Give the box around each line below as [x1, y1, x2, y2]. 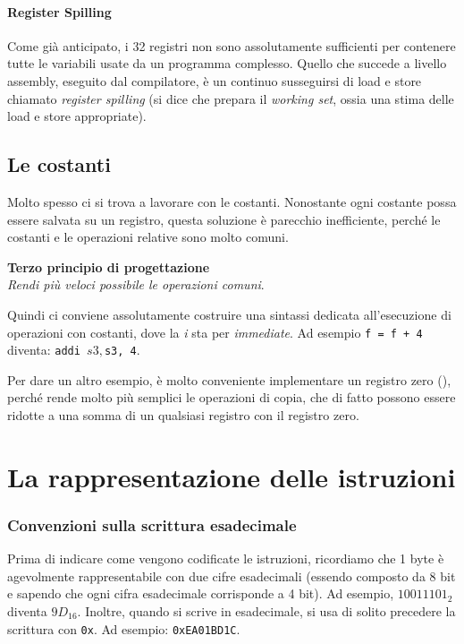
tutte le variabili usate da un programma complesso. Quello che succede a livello [7, 54, 447, 73]
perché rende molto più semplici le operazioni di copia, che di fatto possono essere [7, 388, 456, 407]
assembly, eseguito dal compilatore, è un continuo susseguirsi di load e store [7, 71, 422, 90]
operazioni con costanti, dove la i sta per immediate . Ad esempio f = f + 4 [7, 322, 423, 341]
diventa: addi [7, 340, 80, 359]
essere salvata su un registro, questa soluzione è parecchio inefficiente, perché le [7, 210, 441, 228]
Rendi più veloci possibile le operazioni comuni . [7, 275, 265, 294]
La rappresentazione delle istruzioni [7, 458, 456, 494]
